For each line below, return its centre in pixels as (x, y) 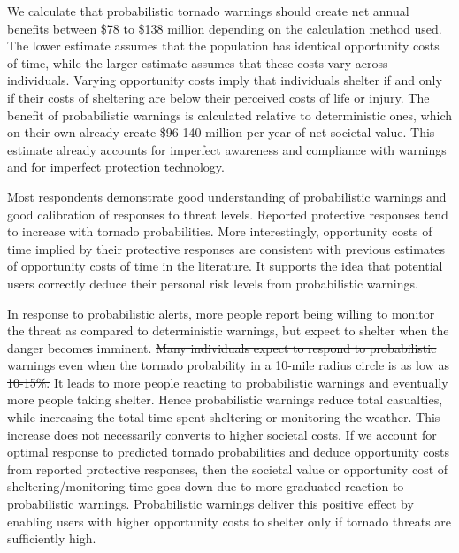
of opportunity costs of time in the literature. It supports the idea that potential (225, 266)
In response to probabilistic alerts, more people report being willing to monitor (221, 313)
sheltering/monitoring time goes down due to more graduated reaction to (206, 486)
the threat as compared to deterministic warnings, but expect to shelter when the (228, 330)
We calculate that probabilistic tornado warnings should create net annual (208, 11)
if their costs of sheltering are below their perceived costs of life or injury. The (218, 97)
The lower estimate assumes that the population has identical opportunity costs (223, 46)
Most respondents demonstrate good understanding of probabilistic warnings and (227, 196)
